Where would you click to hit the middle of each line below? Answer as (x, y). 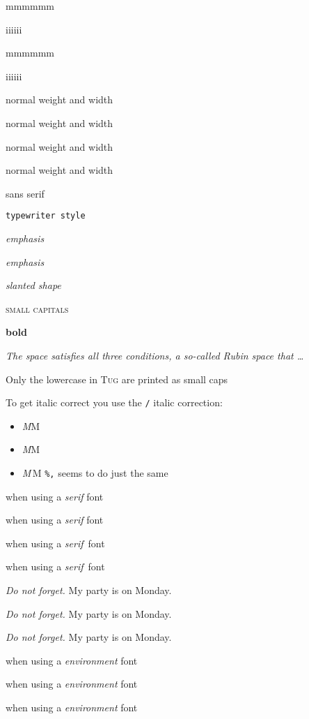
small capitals (37, 308)
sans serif (25, 193)
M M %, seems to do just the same (95, 473)
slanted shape (33, 285)
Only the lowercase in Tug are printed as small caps (117, 379)
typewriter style (46, 216)
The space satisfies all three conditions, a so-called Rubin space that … (155, 355)
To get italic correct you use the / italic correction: (114, 402)
